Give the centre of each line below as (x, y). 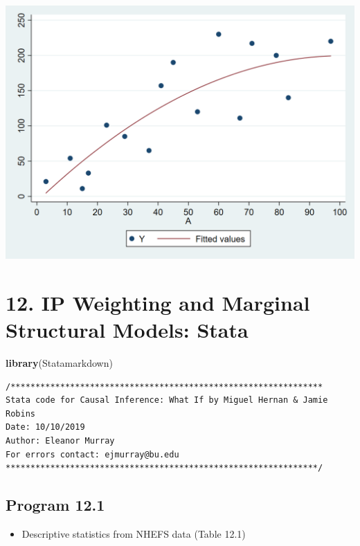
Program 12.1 (55, 505)
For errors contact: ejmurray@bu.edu (92, 454)
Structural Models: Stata (127, 330)
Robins (20, 413)
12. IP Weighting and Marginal (158, 302)
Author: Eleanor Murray (60, 441)
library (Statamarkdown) (59, 363)
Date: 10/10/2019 (45, 427)
